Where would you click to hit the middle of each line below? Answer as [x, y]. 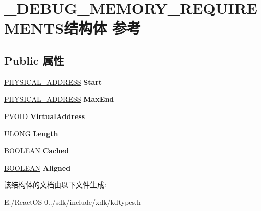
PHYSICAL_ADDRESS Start [53, 81]
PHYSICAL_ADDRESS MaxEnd [59, 99]
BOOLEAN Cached [37, 150]
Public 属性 [34, 60]
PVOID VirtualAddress [45, 116]
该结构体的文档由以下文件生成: [55, 185]
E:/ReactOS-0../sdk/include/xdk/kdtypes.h [73, 202]
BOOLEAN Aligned [38, 167]
